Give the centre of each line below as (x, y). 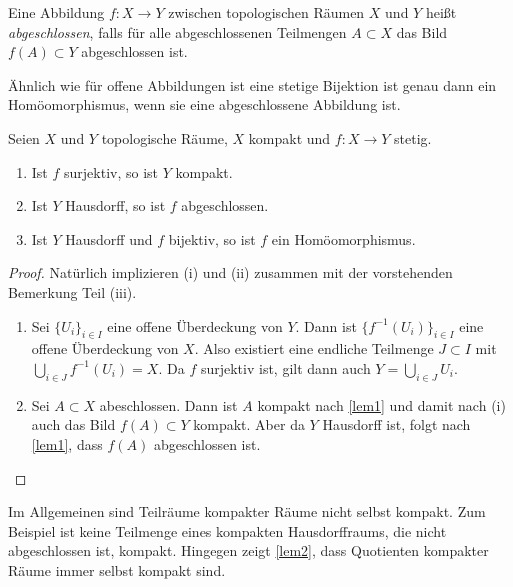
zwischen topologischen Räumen (266, 12)
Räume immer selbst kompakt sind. (117, 569)
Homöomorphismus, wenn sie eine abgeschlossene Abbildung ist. (204, 104)
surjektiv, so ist (111, 171)
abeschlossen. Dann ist (168, 404)
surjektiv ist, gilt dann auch (285, 367)
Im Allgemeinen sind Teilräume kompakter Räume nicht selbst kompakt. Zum (247, 511)
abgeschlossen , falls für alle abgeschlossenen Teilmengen (177, 31)
